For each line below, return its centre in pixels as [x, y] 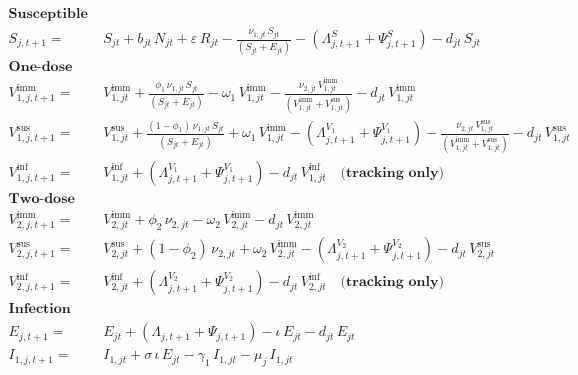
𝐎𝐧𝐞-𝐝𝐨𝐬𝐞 [40, 67]
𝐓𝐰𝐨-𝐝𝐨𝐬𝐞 [41, 198]
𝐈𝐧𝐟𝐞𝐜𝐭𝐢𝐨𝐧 [39, 309]
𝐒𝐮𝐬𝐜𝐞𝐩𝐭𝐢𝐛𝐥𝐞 [48, 14]
